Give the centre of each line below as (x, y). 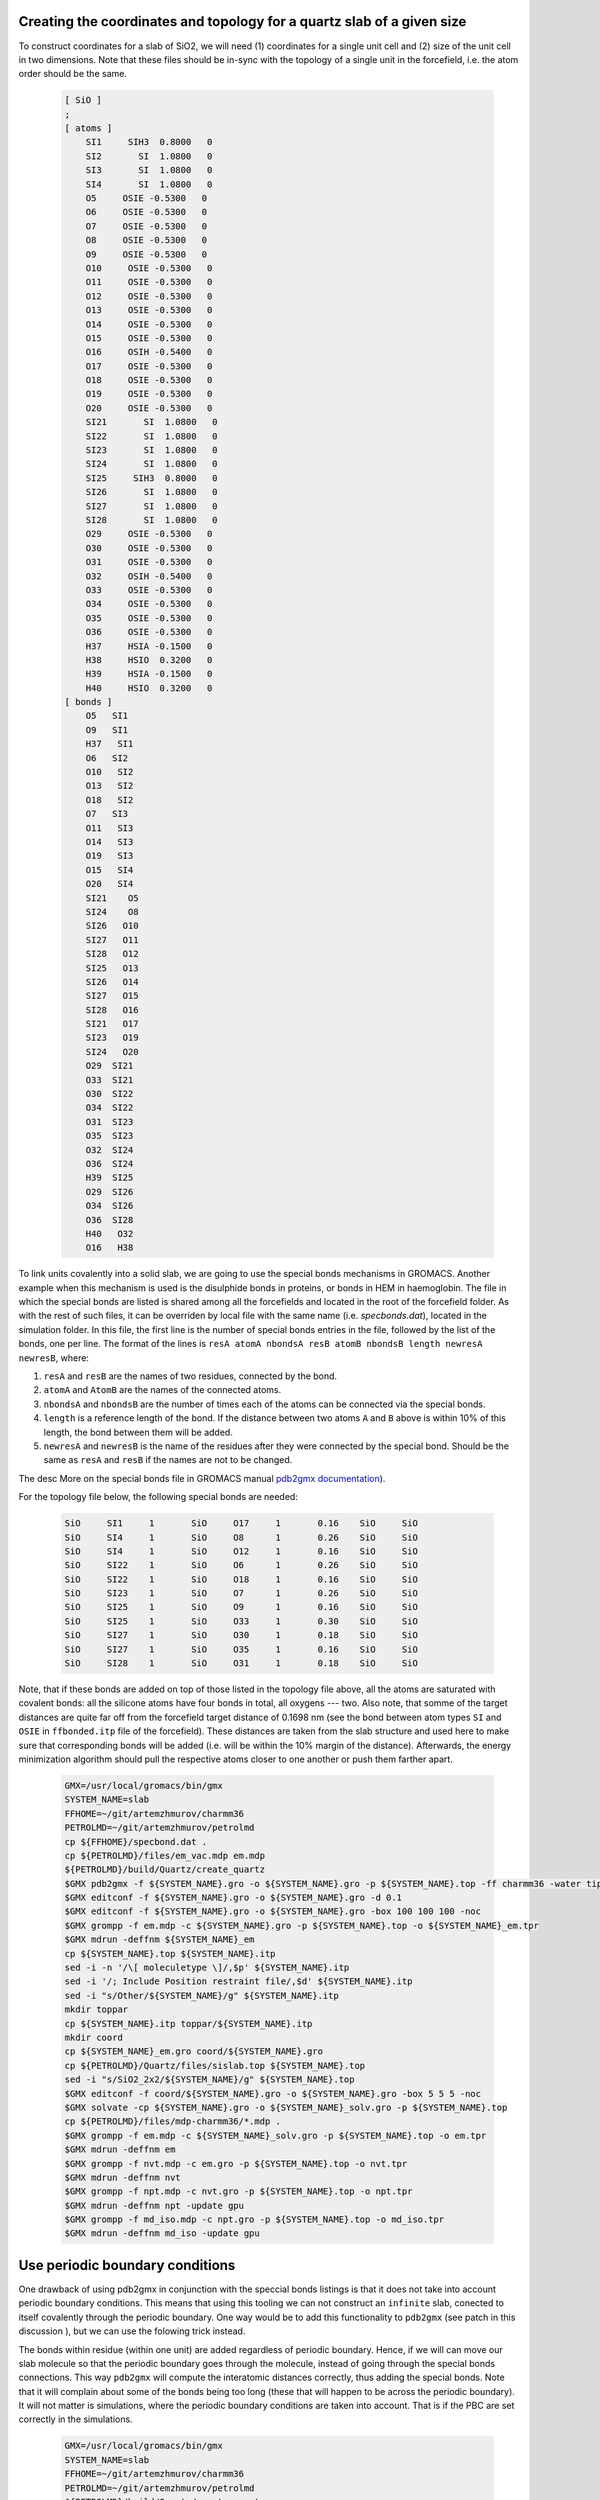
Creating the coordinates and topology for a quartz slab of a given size (242, 21)
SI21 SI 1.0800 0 (152, 422)
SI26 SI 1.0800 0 (152, 492)
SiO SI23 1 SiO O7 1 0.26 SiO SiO (241, 1593)
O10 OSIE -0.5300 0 (149, 268)
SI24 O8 (112, 911)
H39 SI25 (109, 1178)
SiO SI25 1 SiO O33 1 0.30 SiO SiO (241, 1621)
